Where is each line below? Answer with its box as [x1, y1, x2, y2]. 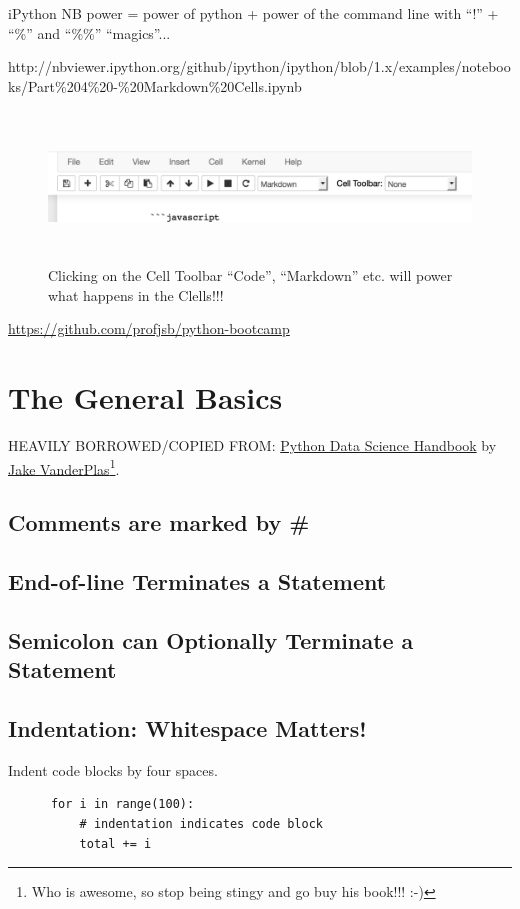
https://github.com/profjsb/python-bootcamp [8, 318, 290, 339]
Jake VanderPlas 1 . [8, 455, 120, 479]
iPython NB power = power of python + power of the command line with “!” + [8, 3, 499, 23]
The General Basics [8, 377, 283, 418]
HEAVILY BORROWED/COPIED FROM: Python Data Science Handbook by [8, 435, 497, 456]
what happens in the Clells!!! [48, 284, 224, 305]
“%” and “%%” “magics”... [8, 22, 171, 43]
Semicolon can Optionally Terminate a [8, 624, 414, 655]
